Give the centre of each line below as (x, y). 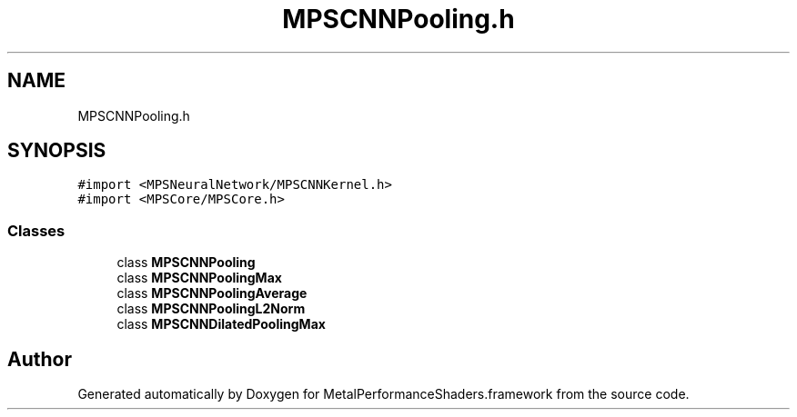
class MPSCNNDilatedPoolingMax (221, 324)
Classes (36, 230)
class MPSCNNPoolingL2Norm (211, 309)
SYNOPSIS (57, 151)
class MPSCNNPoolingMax (199, 278)
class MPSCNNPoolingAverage (212, 293)
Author (40, 359)
